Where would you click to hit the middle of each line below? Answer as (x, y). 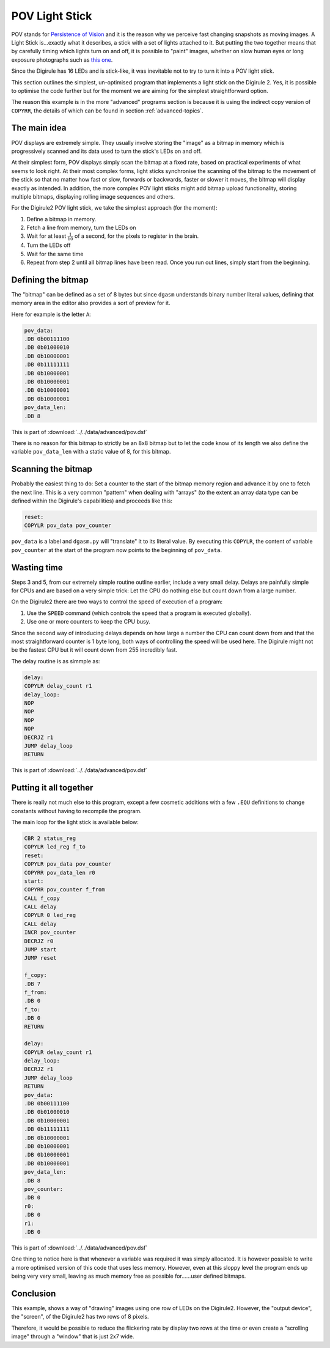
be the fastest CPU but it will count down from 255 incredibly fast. (94, 650)
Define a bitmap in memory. (61, 219)
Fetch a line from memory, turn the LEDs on (82, 228)
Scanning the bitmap (52, 469)
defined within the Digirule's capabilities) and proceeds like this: (92, 501)
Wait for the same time (55, 254)
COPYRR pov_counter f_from (64, 890)
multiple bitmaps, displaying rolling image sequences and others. (93, 196)
